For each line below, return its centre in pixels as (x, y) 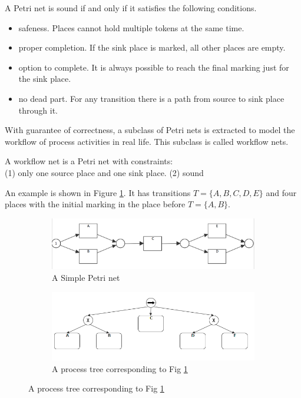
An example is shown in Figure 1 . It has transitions (98, 192)
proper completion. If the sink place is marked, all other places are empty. (152, 47)
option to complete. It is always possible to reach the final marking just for (154, 67)
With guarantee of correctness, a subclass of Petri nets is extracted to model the (150, 130)
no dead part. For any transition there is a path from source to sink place (151, 98)
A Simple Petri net (86, 277)
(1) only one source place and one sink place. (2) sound (104, 172)
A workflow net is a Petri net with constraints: (89, 161)
